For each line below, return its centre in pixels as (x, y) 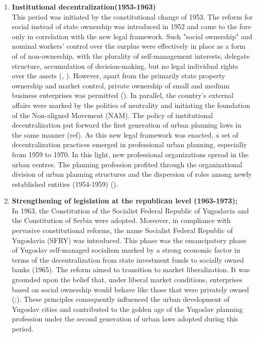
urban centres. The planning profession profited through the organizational (127, 164)
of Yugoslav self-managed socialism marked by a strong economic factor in (126, 250)
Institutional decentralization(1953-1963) (84, 7)
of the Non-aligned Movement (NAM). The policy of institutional (112, 115)
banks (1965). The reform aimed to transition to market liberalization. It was (131, 269)
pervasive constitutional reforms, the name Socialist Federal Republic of (122, 230)
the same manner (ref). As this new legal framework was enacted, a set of (125, 134)
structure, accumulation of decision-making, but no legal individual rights (125, 66)
